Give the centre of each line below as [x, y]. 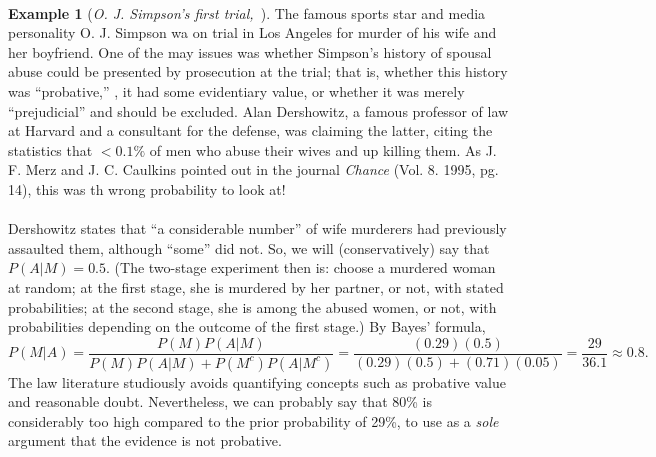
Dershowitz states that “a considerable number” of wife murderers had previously [257, 228]
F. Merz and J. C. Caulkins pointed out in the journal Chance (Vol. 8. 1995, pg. [253, 169]
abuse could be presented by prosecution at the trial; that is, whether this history [258, 71]
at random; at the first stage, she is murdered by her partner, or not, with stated [256, 286]
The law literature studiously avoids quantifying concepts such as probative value [257, 381]
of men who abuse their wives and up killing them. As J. [323, 149]
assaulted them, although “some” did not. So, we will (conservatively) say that [249, 247]
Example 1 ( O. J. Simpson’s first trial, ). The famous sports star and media [247, 12]
